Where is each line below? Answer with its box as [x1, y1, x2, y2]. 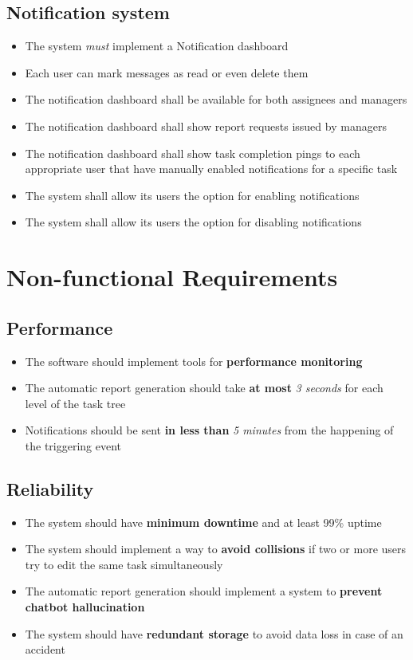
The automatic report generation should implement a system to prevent [25, 583, 383, 599]
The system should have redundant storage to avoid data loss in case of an [25, 625, 403, 642]
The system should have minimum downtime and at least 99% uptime [25, 513, 382, 530]
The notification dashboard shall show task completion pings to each [25, 144, 360, 161]
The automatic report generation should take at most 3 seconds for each [25, 379, 383, 396]
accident [25, 641, 65, 658]
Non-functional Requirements [6, 261, 338, 293]
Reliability [6, 476, 94, 501]
